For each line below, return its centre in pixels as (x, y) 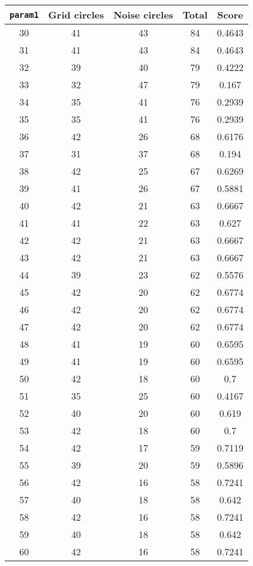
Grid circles (76, 15)
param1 (24, 15)
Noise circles (143, 15)
